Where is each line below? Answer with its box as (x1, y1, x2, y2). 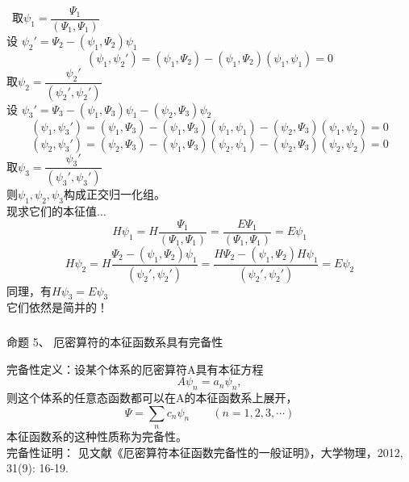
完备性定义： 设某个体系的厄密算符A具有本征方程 (6, 360, 264, 377)
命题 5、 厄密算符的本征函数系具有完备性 (6, 333, 223, 350)
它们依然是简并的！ (6, 299, 108, 316)
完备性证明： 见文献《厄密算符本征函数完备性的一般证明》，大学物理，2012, (6, 443, 403, 460)
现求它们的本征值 (6, 203, 97, 220)
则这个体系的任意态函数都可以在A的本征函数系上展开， (6, 388, 298, 405)
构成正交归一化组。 (63, 186, 165, 203)
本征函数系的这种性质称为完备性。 (6, 427, 187, 444)
